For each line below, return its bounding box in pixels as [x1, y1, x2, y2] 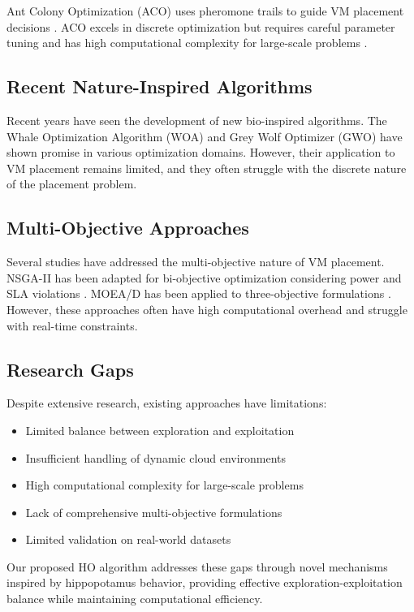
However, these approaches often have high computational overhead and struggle [6, 300, 408, 317]
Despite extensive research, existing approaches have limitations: [6, 394, 327, 412]
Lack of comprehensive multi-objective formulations [25, 503, 282, 520]
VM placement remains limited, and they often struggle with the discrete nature [6, 159, 407, 176]
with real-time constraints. [6, 317, 138, 334]
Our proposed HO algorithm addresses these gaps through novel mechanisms [6, 558, 388, 575]
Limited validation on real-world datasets [25, 531, 231, 548]
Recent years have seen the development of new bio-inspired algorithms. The [6, 111, 387, 128]
